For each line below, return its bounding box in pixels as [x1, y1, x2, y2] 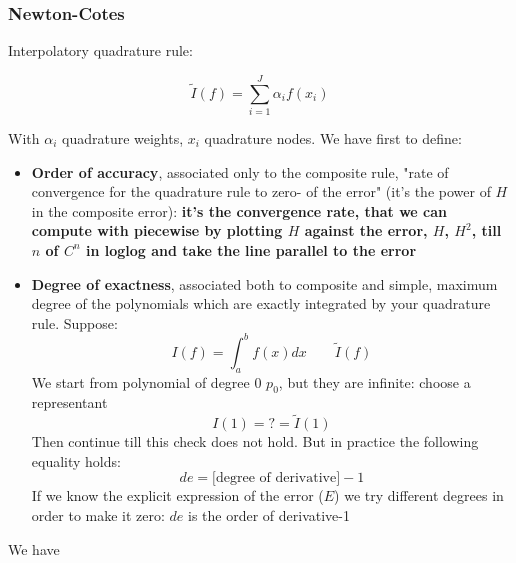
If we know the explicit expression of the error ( [31, 485, 324, 506]
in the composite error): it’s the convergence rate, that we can [31, 200, 448, 221]
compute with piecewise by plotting [31, 220, 283, 241]
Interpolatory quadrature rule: [8, 40, 193, 61]
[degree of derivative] [212, 471, 341, 486]
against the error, [304, 220, 428, 241]
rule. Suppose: [31, 312, 118, 333]
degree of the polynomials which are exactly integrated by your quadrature [31, 293, 491, 314]
